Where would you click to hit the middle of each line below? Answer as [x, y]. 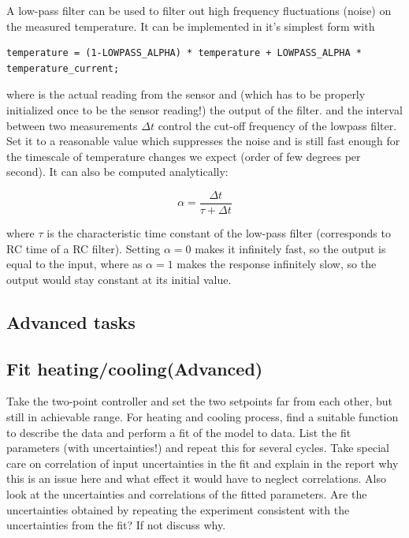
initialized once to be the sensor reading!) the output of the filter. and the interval [204, 109]
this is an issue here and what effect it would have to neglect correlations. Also [196, 478]
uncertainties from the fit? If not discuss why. [116, 525]
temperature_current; [63, 68]
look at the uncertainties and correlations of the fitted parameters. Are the [187, 493]
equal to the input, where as [74, 264]
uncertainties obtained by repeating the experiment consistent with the [178, 509]
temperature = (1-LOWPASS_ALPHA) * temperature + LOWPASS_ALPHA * [184, 53]
